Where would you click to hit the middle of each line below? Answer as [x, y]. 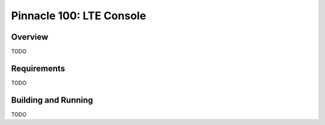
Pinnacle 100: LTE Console [79, 16]
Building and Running [52, 100]
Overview [30, 37]
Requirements [38, 68]
